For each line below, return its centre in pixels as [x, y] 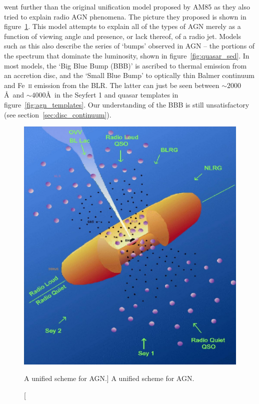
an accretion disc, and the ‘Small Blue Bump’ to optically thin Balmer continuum [129, 75]
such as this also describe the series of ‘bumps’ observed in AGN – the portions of [129, 46]
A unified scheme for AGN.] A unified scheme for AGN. [109, 378]
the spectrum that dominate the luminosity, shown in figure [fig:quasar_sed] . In [127, 55]
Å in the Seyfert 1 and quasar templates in [112, 95]
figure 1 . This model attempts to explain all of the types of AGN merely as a [122, 26]
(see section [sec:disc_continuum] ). [58, 114]
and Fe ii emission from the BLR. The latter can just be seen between [112, 85]
